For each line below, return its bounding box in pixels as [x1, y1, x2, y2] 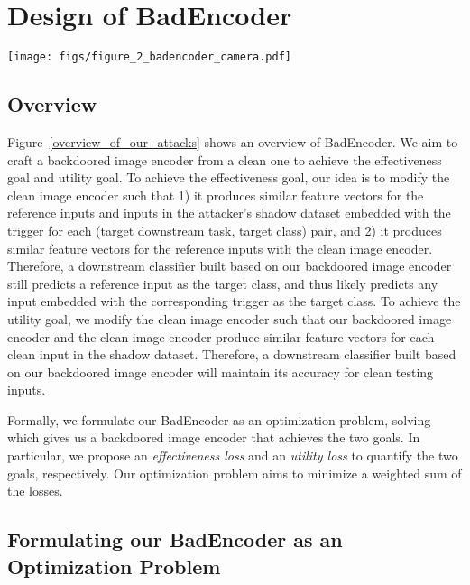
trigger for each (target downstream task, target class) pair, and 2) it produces [7, 220, 442, 239]
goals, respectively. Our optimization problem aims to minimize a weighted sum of [7, 463, 462, 482]
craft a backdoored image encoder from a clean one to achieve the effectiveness [7, 150, 442, 169]
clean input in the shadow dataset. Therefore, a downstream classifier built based [7, 345, 456, 364]
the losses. [7, 481, 63, 500]
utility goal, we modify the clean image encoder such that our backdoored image [7, 309, 452, 328]
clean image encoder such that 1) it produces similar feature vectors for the [7, 185, 424, 204]
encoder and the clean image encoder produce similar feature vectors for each [7, 327, 435, 346]
